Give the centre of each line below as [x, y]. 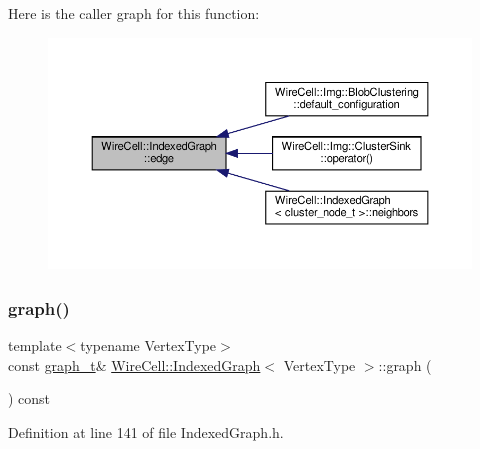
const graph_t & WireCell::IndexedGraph [134, 364]
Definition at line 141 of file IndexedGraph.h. [146, 431]
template [35, 345]
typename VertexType [148, 345]
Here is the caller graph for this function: [134, 13]
